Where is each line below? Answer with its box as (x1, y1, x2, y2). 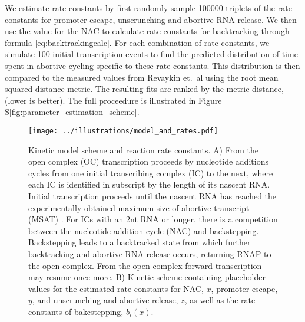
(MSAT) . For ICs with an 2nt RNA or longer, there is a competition (28, 213, 278, 225)
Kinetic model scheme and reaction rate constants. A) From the (28, 143, 258, 156)
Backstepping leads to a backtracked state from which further (28, 236, 251, 248)
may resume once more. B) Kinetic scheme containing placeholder (28, 271, 266, 283)
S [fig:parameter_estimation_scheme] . (5, 106, 140, 118)
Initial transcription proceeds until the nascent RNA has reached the (28, 189, 277, 202)
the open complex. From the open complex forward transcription (28, 259, 262, 271)
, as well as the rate (184, 294, 256, 306)
